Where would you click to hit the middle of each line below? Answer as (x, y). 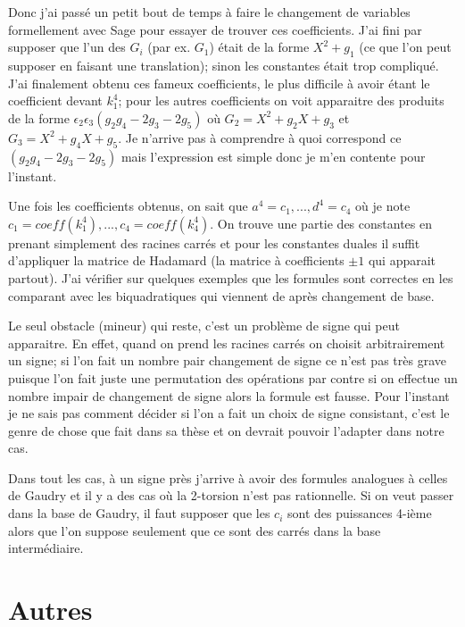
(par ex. (169, 47)
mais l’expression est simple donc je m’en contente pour (273, 156)
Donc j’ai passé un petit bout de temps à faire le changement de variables (209, 12)
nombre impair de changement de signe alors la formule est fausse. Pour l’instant (229, 395)
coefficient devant (55, 100)
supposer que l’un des (67, 47)
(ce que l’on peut (405, 47)
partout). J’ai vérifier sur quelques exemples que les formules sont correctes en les (231, 277)
